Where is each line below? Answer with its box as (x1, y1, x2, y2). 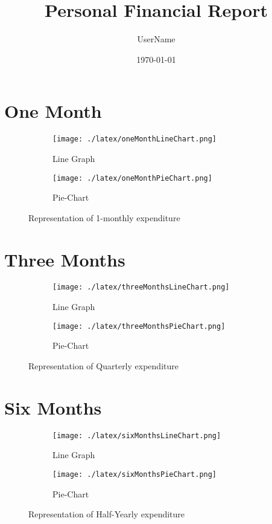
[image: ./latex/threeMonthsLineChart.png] (52, 283, 230, 292)
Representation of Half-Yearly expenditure (28, 508, 185, 520)
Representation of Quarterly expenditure (28, 359, 179, 372)
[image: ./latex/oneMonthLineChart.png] (52, 135, 217, 144)
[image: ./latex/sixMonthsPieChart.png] (52, 470, 217, 479)
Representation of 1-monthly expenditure (28, 211, 180, 224)
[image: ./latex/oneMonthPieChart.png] (52, 173, 212, 183)
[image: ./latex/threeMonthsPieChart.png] (52, 322, 226, 331)
